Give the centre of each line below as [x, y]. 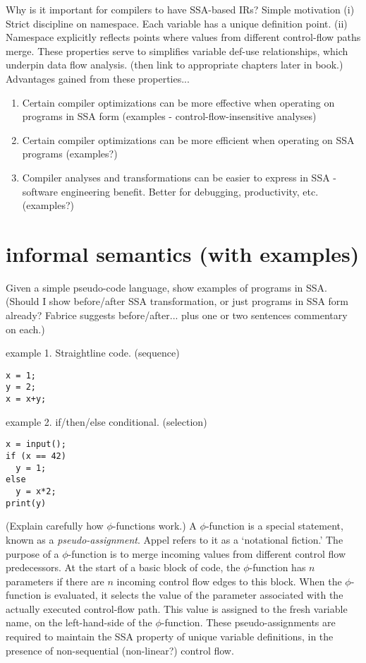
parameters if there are [55, 581]
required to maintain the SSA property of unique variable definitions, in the [170, 637]
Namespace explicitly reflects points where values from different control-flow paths [183, 37]
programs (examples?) [70, 154]
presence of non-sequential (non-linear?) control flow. [120, 650]
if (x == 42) [36, 456]
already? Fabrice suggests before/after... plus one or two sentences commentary [177, 315]
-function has [277, 567]
